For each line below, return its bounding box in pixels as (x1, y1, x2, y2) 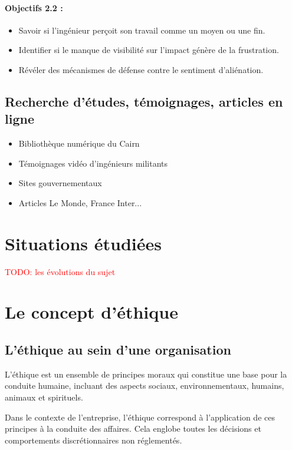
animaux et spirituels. (5, 391, 83, 403)
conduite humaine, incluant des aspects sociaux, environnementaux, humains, (5, 379, 284, 392)
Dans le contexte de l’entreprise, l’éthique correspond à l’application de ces (5, 411, 275, 423)
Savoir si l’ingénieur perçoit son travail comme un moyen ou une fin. (18, 24, 265, 36)
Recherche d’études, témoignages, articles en (5, 92, 283, 110)
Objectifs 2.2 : (5, 1, 63, 14)
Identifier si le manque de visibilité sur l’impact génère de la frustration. (18, 44, 279, 56)
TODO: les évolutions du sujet (5, 265, 116, 277)
